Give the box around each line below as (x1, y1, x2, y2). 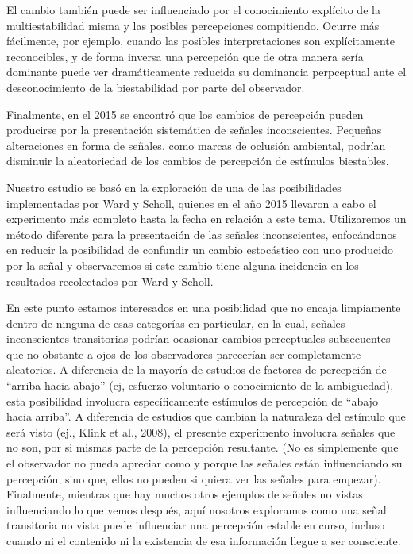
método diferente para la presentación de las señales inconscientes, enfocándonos (6, 225, 397, 242)
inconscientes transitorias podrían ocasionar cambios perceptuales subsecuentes (6, 330, 391, 347)
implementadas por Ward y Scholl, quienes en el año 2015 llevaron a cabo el (6, 194, 376, 211)
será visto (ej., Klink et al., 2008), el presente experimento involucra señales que (6, 423, 396, 440)
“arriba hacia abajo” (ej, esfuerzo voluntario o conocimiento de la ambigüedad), (6, 377, 394, 394)
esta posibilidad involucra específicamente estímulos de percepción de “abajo (6, 392, 378, 409)
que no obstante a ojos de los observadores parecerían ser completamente (6, 345, 361, 362)
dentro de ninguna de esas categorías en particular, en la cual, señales (6, 314, 345, 331)
